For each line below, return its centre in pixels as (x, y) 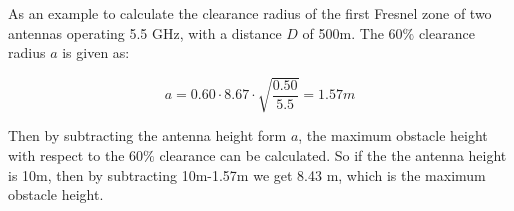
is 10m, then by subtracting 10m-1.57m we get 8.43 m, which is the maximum (247, 174)
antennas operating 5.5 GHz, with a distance (145, 32)
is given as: (96, 52)
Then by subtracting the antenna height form (147, 135)
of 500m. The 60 (352, 32)
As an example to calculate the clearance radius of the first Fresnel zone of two (250, 13)
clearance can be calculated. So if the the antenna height (333, 154)
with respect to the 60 (76, 154)
